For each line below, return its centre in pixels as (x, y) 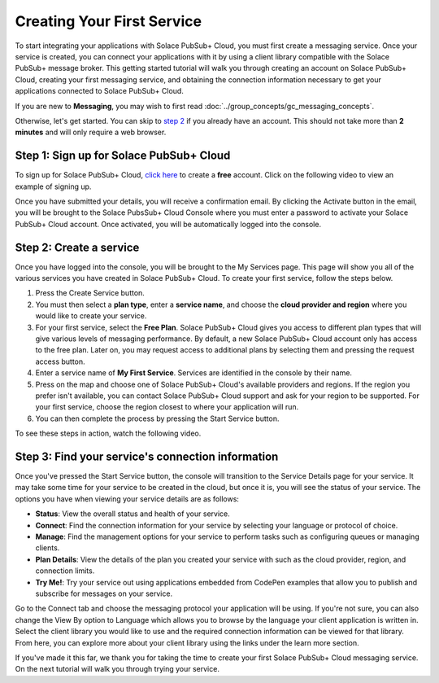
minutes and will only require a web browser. (91, 132)
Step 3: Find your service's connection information (147, 456)
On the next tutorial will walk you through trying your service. (117, 669)
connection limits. (65, 571)
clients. (48, 548)
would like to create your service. (91, 316)
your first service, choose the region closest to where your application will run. (167, 407)
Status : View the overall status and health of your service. (133, 514)
